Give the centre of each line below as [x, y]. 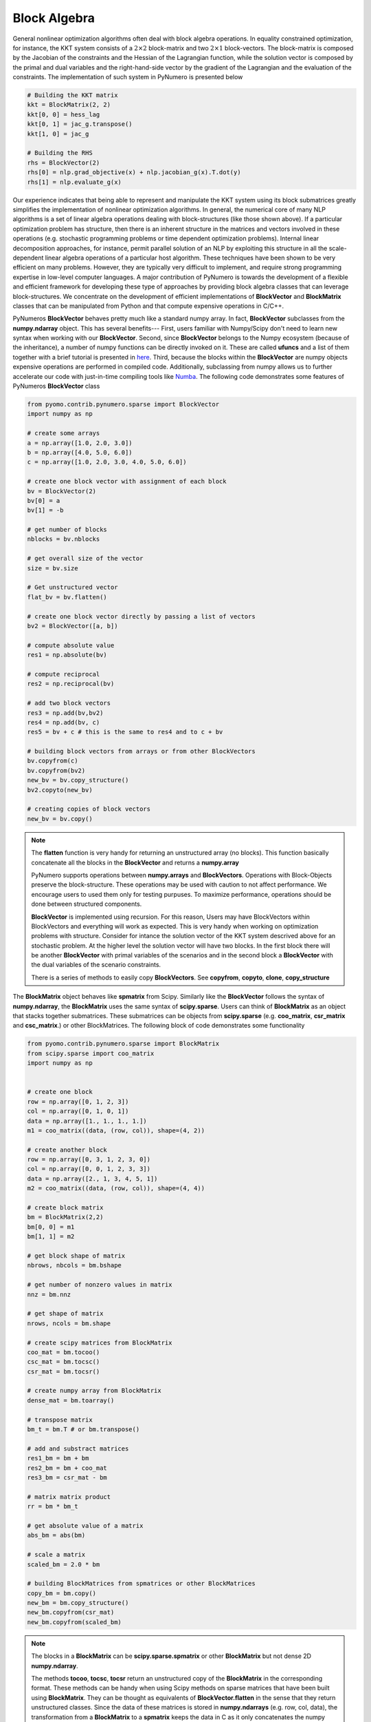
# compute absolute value [71, 645]
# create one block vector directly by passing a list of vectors [141, 616]
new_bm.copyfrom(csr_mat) [71, 1612]
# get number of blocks [67, 530]
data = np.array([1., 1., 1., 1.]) [87, 1121]
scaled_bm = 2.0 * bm [64, 1564]
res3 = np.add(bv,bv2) [65, 713]
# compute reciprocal [64, 674]
